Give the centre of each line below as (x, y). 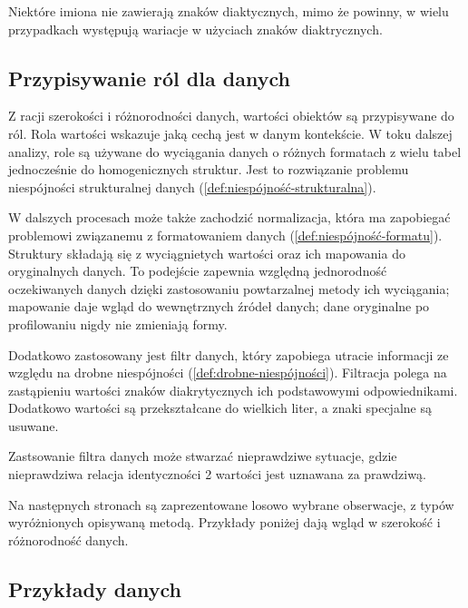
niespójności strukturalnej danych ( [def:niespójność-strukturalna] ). (192, 186)
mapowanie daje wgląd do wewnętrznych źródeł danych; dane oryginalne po (219, 306)
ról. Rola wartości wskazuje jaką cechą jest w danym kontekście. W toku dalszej (230, 133)
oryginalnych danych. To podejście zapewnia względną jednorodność (198, 271)
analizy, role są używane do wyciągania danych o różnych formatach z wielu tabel (235, 151)
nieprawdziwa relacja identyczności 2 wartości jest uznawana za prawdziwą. (217, 474)
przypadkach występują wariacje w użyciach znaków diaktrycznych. (195, 29)
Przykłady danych (95, 588)
